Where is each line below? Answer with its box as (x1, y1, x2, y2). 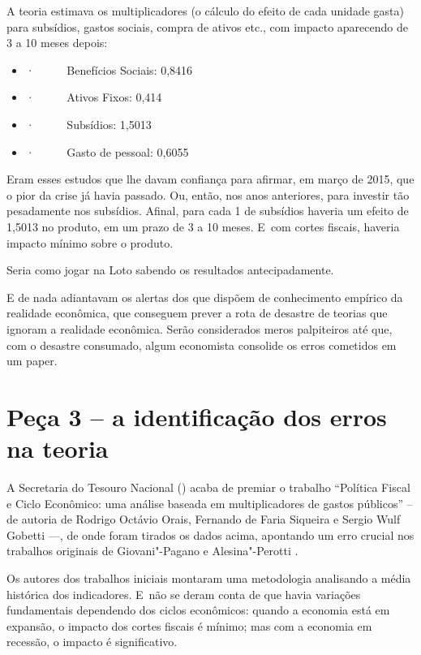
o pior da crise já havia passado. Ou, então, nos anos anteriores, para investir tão (6, 186, 410, 203)
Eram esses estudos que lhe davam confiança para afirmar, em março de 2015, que (6, 170, 415, 187)
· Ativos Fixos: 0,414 (25, 88, 162, 106)
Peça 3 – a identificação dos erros (6, 399, 387, 433)
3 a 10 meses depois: (6, 34, 108, 51)
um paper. (6, 352, 58, 369)
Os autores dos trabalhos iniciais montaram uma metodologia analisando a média (6, 569, 411, 586)
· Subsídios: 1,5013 (25, 115, 152, 132)
